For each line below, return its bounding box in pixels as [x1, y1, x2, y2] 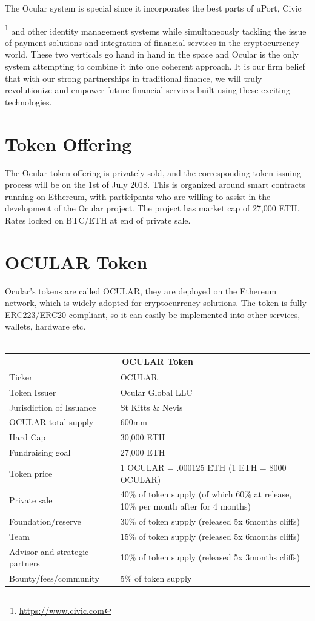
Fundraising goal [9, 446, 71, 459]
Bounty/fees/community [9, 572, 99, 584]
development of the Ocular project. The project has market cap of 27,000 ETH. [5, 202, 300, 214]
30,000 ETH [120, 431, 165, 443]
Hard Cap [9, 431, 46, 443]
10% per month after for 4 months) [120, 500, 251, 513]
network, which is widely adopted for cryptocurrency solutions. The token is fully [5, 296, 307, 309]
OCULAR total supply [9, 416, 94, 428]
